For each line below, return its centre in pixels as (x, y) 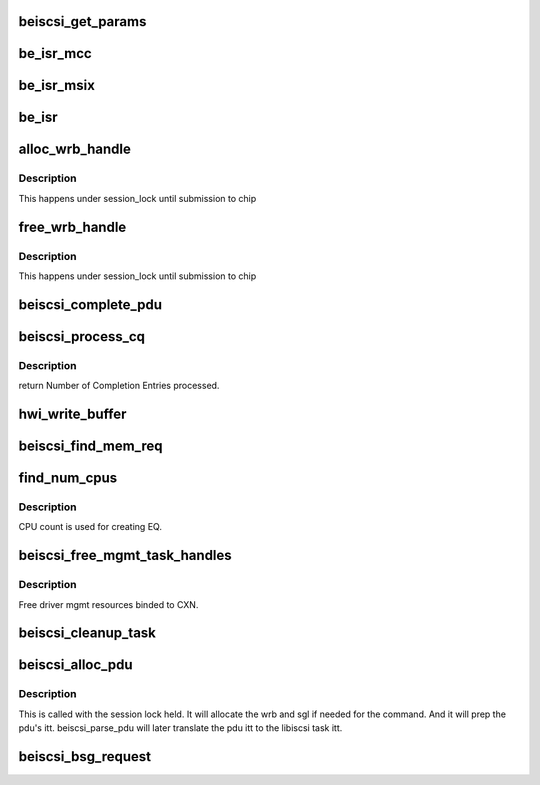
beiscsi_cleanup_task (87, 633)
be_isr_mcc (55, 53)
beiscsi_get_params (82, 21)
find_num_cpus (68, 478)
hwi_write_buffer (72, 413)
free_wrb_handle (72, 226)
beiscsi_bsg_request (85, 756)
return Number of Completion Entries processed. (119, 386)
